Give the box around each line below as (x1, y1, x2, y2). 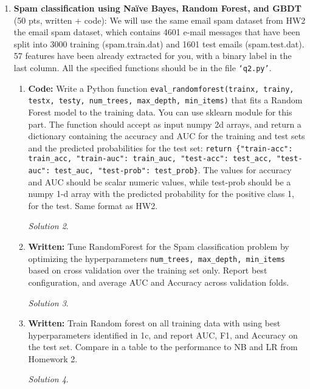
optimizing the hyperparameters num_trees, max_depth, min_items (28, 252, 285, 264)
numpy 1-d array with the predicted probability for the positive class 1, (28, 187, 294, 200)
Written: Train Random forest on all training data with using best (28, 317, 281, 329)
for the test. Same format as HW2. (28, 199, 158, 212)
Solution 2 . (28, 219, 69, 232)
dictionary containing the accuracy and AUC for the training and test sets (28, 129, 305, 142)
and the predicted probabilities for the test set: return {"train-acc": (28, 141, 293, 154)
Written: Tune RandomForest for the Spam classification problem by (28, 240, 289, 253)
